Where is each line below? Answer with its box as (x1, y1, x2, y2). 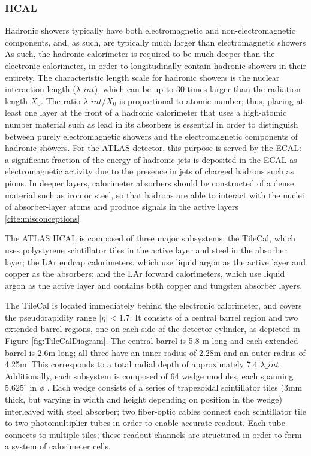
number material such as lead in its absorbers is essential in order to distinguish (5, 117, 298, 130)
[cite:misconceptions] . (5, 212, 83, 224)
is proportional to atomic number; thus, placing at (119, 94, 304, 107)
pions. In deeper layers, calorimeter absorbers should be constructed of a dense (5, 176, 294, 189)
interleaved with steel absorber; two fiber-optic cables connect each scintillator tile (5, 404, 306, 417)
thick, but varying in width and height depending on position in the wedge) (5, 393, 282, 406)
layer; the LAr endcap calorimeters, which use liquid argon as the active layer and (5, 255, 306, 268)
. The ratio (41, 94, 81, 107)
